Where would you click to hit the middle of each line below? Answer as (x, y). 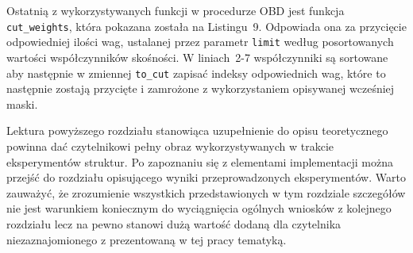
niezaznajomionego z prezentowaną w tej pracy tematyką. (147, 239)
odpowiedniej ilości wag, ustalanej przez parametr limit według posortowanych (200, 42)
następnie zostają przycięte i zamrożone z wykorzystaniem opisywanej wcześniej (201, 88)
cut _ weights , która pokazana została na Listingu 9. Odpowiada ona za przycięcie (206, 26)
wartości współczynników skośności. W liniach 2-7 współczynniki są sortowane (197, 57)
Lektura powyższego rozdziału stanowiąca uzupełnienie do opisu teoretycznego (197, 130)
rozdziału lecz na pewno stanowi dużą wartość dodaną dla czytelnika (174, 223)
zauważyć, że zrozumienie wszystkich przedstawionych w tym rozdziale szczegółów (206, 192)
